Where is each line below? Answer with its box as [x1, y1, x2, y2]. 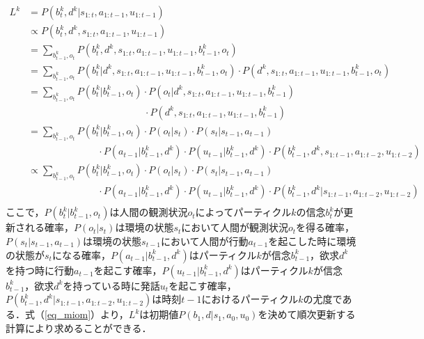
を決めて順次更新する [258, 307, 356, 322]
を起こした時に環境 [268, 233, 356, 248]
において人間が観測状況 [181, 220, 288, 235]
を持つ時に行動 [6, 262, 74, 277]
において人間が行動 [160, 233, 249, 248]
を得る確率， [296, 220, 355, 235]
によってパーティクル [195, 205, 292, 219]
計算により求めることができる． [6, 320, 152, 335]
